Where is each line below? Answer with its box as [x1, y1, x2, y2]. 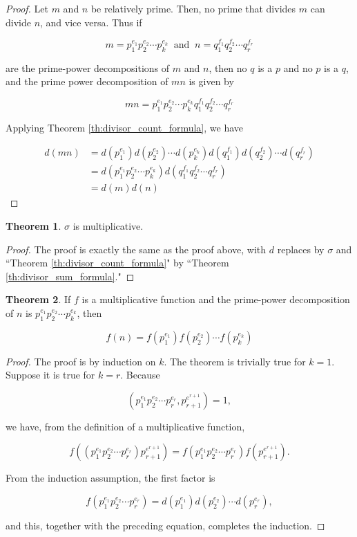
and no [283, 60, 313, 75]
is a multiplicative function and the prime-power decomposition [81, 292, 350, 307]
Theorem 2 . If [6, 292, 71, 307]
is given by [189, 74, 234, 89]
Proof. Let [6, 1, 48, 15]
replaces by [277, 242, 325, 256]
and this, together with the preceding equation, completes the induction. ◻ [6, 518, 325, 533]
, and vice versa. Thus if [40, 15, 142, 29]
